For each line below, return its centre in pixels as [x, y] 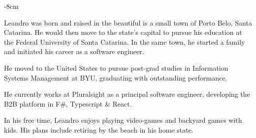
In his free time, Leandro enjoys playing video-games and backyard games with [123, 120]
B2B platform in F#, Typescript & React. [68, 103]
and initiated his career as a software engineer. [74, 51]
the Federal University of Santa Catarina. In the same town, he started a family [125, 41]
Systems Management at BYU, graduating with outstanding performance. [116, 77]
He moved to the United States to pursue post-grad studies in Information [116, 68]
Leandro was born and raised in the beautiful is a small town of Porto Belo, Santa [128, 22]
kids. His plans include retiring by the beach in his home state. [99, 129]
